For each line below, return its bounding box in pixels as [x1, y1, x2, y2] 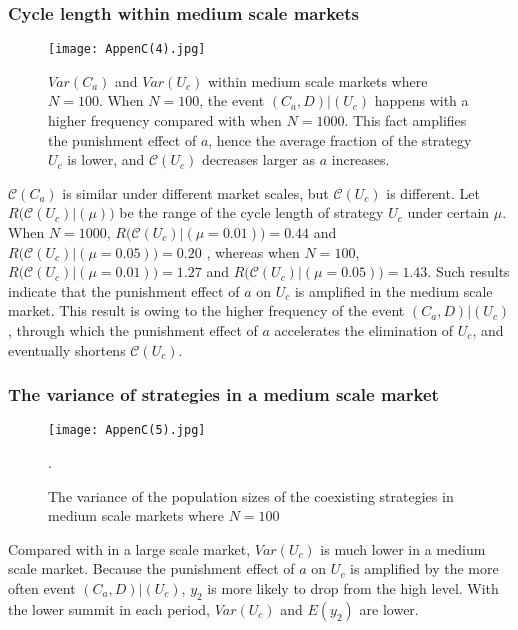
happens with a [374, 90, 469, 111]
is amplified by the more [350, 558, 499, 579]
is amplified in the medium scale [294, 280, 493, 301]
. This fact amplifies [344, 110, 467, 131]
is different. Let [386, 182, 480, 203]
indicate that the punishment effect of [8, 280, 240, 301]
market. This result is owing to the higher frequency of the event [8, 300, 405, 321]
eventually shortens [8, 339, 126, 360]
